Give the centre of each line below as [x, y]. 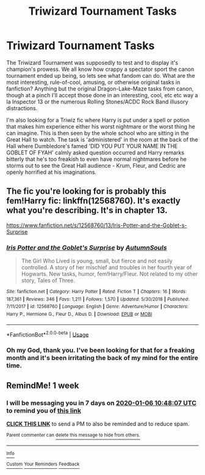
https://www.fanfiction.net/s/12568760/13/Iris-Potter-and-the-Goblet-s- [97, 225]
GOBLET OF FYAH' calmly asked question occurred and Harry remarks [95, 152]
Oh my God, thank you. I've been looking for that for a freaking [101, 350]
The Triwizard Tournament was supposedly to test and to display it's [92, 62]
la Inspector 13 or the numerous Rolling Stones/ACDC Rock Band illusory [97, 102]
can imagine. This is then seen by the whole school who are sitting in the [98, 133]
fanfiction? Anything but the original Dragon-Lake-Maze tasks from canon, [100, 88]
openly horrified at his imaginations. [51, 172]
